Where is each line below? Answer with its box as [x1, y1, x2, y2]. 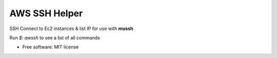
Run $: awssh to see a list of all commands [9, 35, 100, 41]
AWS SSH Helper [9, 8, 83, 19]
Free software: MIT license [22, 44, 79, 50]
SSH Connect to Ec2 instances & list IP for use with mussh [9, 25, 133, 32]
